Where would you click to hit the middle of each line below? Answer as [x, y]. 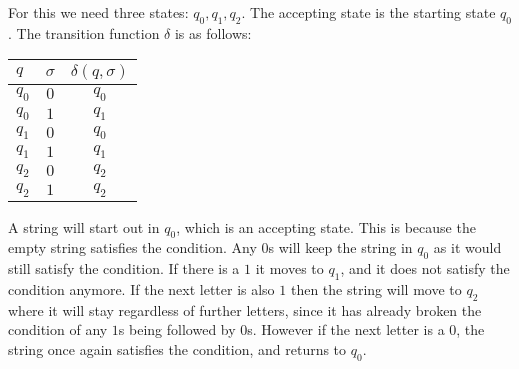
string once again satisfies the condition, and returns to [177, 348]
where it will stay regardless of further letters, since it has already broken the [245, 309]
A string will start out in [84, 226]
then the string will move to [376, 288]
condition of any [58, 329]
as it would [467, 247]
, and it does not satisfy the [425, 268]
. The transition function [84, 32]
